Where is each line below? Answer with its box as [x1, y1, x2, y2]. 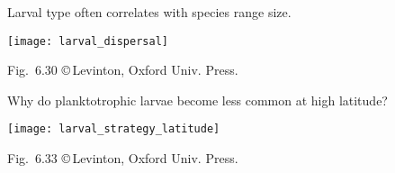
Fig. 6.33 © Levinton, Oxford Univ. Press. [7, 149, 238, 168]
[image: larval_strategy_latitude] [7, 123, 220, 136]
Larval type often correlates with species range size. [7, 3, 292, 21]
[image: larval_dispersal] [7, 34, 168, 48]
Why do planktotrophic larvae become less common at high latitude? [7, 90, 388, 109]
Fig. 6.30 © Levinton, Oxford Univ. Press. [7, 60, 238, 79]
